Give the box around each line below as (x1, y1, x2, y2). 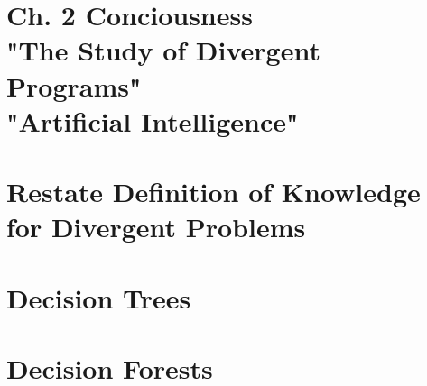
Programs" (6, 67, 142, 104)
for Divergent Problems (6, 208, 306, 245)
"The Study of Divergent (6, 32, 320, 69)
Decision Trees (6, 279, 191, 316)
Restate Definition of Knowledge (6, 173, 421, 210)
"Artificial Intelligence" (6, 102, 299, 139)
